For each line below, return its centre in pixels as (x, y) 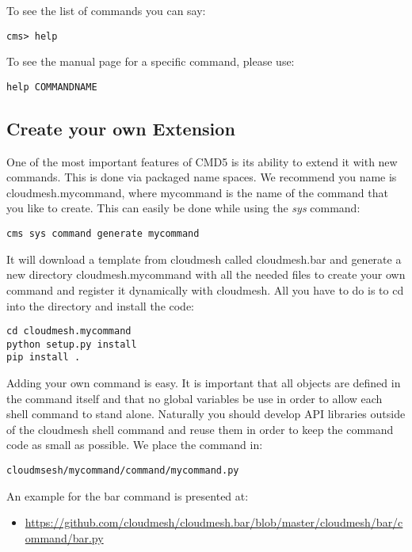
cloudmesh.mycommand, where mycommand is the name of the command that (197, 192)
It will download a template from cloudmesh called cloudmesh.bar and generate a (204, 259)
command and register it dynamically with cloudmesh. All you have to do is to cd (205, 289)
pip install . (44, 358)
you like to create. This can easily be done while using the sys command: (183, 208)
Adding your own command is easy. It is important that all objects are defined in (204, 383)
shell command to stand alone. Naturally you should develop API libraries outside (206, 414)
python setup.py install (72, 344)
